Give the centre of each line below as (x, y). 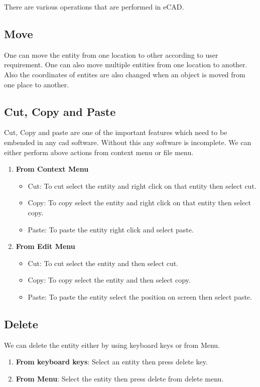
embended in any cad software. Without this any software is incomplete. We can (128, 142)
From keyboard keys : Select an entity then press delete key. (112, 362)
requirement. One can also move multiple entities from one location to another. (126, 64)
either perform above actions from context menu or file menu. (99, 152)
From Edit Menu (45, 246)
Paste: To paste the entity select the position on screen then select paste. (140, 296)
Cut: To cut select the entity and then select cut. (103, 263)
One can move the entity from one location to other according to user (111, 54)
